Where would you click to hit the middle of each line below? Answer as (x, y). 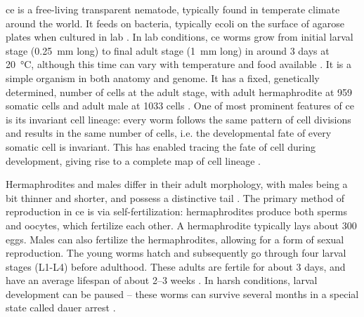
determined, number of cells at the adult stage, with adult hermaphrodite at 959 (179, 92)
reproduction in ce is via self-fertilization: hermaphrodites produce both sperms (177, 211)
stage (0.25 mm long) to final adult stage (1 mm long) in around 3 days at (168, 50)
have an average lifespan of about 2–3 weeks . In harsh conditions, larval (162, 280)
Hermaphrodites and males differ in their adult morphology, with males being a (177, 184)
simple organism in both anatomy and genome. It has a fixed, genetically (163, 77)
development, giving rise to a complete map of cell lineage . (133, 160)
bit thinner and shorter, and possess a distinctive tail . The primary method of (175, 197)
